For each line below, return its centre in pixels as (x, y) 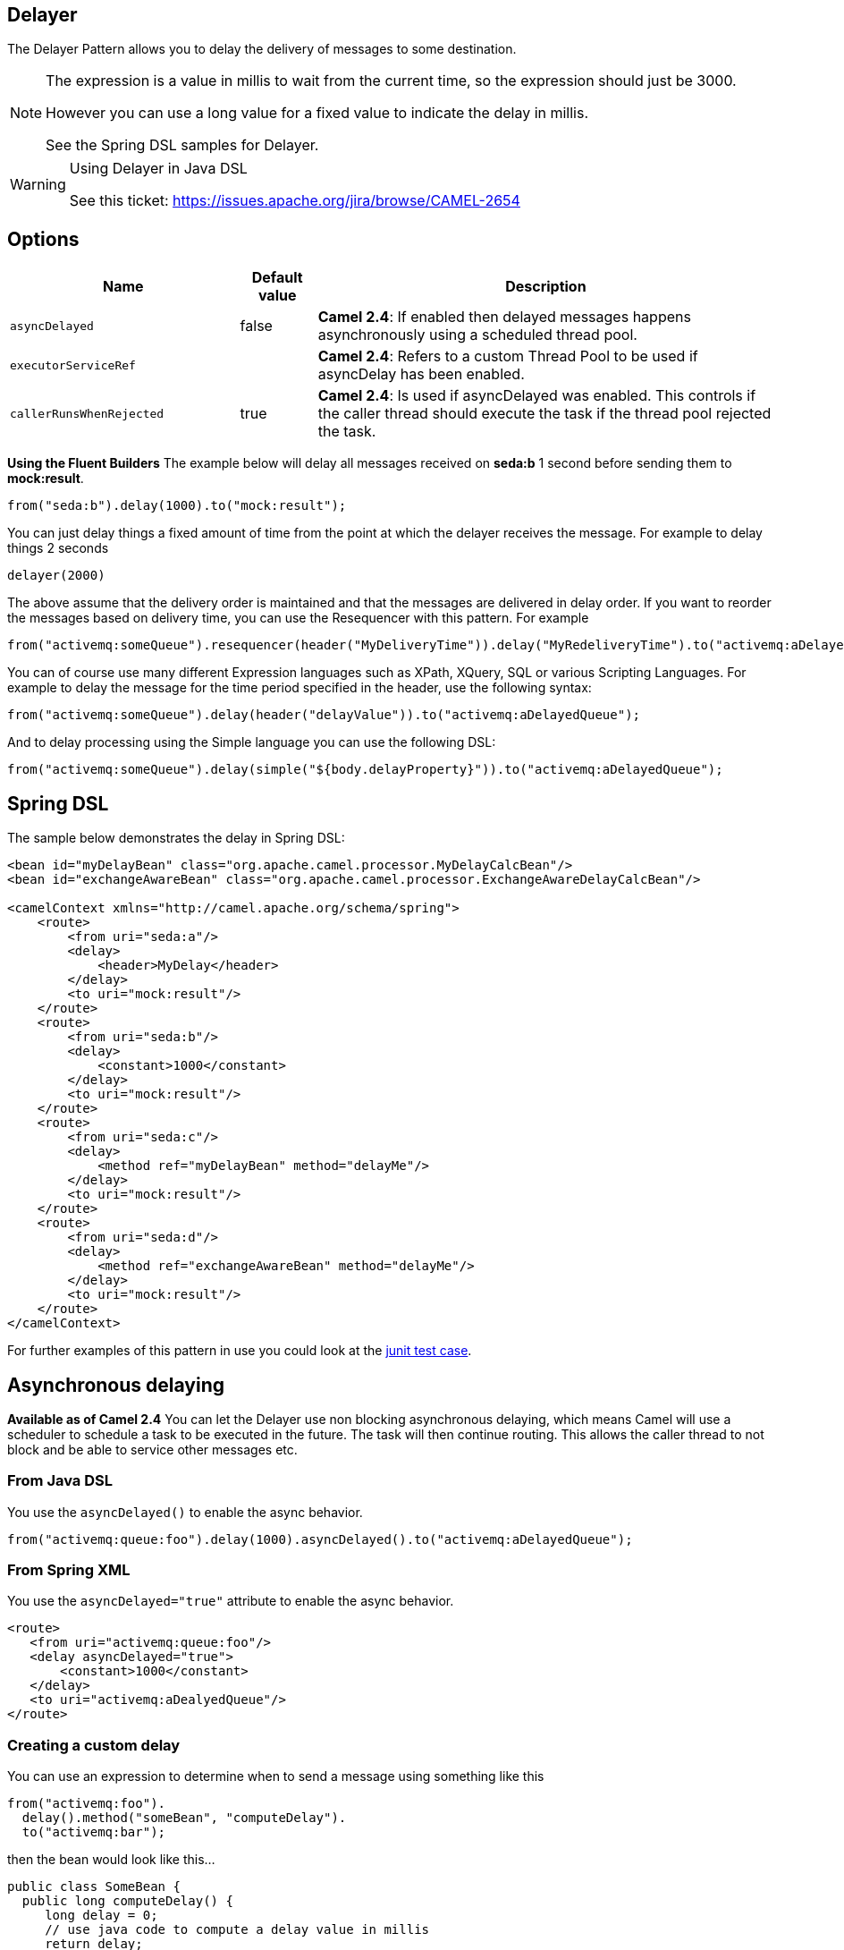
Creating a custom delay (94, 1745)
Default (277, 278)
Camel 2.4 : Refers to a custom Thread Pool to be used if (508, 356)
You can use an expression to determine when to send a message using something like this (276, 1776)
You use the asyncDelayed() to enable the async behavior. (185, 1512)
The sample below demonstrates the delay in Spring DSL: (176, 838)
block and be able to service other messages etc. (152, 1449)
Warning (38, 185)
